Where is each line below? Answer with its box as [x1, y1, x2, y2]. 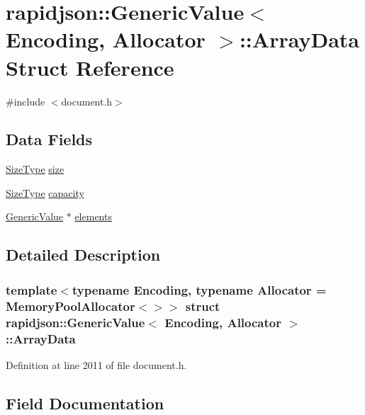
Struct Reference [6, 52, 174, 81]
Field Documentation [6, 392, 164, 414]
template [6, 280, 57, 298]
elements [74, 209, 112, 224]
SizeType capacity [6, 185, 84, 200]
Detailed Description [6, 244, 161, 266]
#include [6, 93, 45, 108]
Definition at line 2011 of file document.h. [6, 357, 187, 372]
